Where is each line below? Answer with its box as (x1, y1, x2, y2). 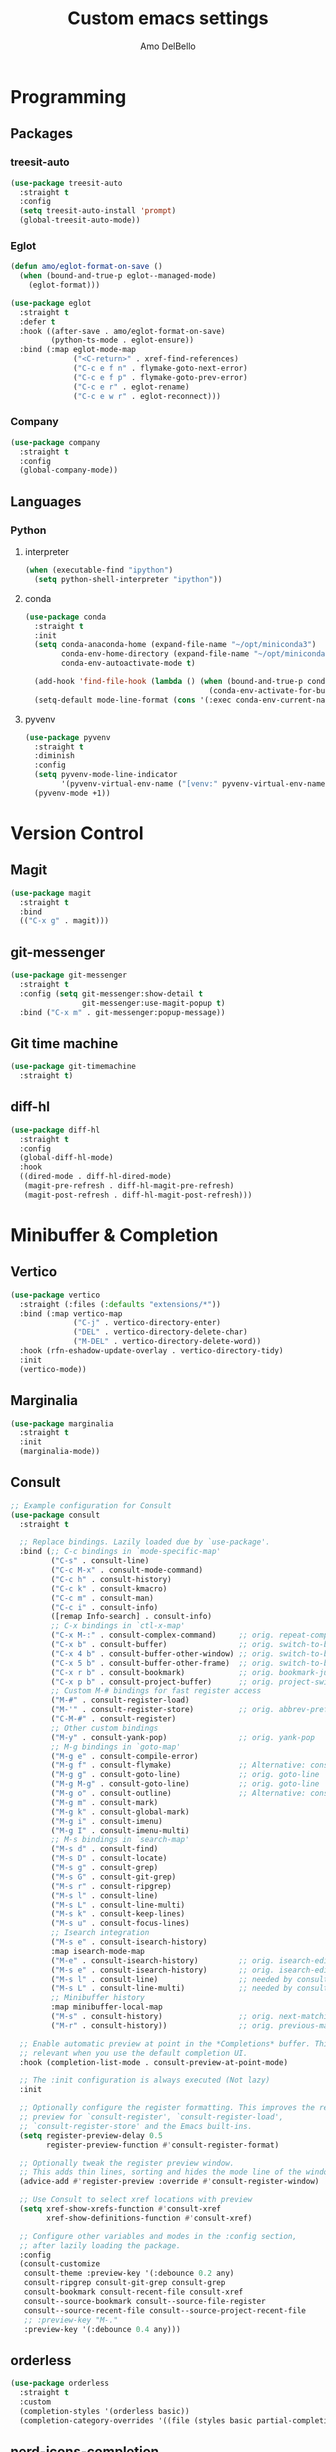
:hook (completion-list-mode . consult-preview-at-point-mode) (19, 2057, 288, 2067)
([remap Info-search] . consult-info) (50, 1612, 213, 1622)
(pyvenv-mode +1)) (34, 788, 111, 798)
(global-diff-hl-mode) (19, 1153, 114, 1163)
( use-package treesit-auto (10, 178, 123, 188)
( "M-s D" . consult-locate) (50, 1853, 168, 1864)
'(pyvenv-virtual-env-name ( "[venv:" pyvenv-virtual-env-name (61, 779, 326, 789)
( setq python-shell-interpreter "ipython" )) (34, 574, 223, 584)
